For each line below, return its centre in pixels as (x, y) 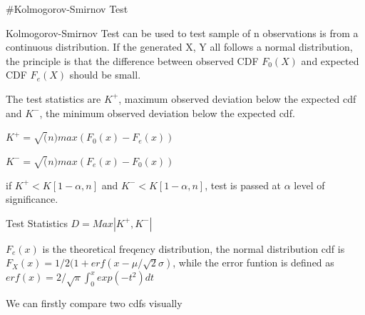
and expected (330, 60)
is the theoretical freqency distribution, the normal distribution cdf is (194, 248)
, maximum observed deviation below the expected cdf (237, 98)
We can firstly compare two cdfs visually (94, 303)
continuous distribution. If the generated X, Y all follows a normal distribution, (179, 47)
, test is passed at (243, 185)
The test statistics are (53, 98)
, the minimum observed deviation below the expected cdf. (167, 112)
